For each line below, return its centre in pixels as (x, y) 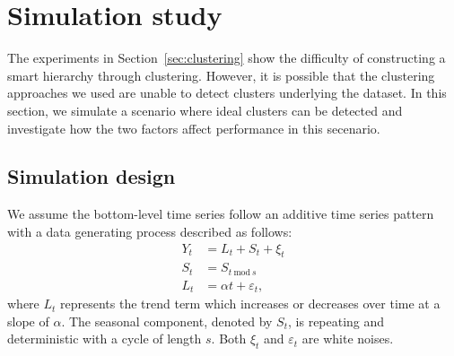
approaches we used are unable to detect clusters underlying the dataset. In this (227, 93)
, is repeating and (336, 321)
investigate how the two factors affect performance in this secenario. (194, 128)
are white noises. (348, 339)
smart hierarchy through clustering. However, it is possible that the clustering (221, 75)
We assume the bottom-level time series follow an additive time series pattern (221, 214)
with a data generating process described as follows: (150, 231)
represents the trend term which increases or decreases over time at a (250, 304)
